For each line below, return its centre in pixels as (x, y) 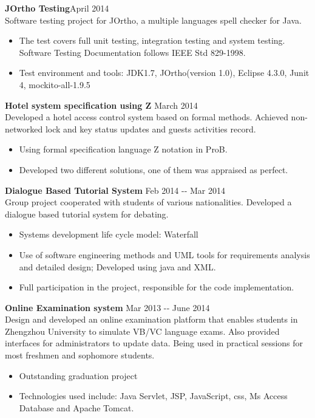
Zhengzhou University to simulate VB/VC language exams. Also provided (142, 331)
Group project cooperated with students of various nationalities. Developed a (148, 202)
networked (24, 128)
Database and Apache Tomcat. (76, 407)
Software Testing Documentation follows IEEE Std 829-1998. (132, 52)
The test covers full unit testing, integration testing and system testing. (152, 40)
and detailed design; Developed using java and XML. (117, 266)
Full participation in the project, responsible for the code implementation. (157, 287)
